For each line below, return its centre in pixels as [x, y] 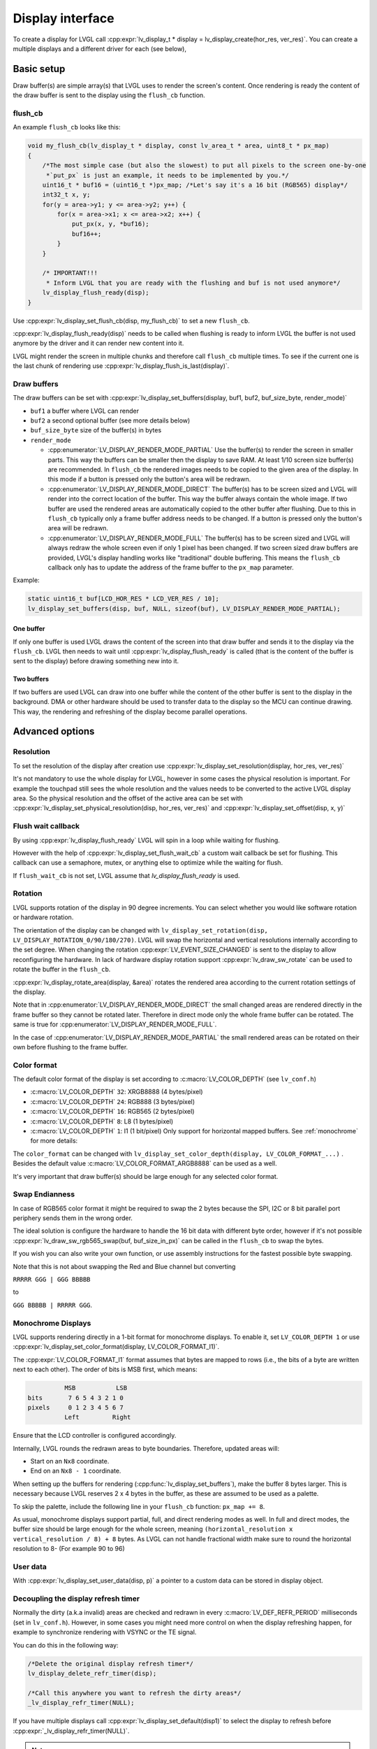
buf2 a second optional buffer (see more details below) [110, 420]
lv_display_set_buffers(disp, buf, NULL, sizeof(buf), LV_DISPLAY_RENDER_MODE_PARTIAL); [184, 608]
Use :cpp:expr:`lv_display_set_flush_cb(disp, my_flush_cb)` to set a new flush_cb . [132, 320]
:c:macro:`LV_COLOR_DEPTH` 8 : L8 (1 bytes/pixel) [102, 1121]
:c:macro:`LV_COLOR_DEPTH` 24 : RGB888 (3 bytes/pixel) [113, 1101]
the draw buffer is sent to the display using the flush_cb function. [109, 95]
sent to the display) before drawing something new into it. [96, 661]
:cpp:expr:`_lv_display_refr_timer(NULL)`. [71, 1731]
